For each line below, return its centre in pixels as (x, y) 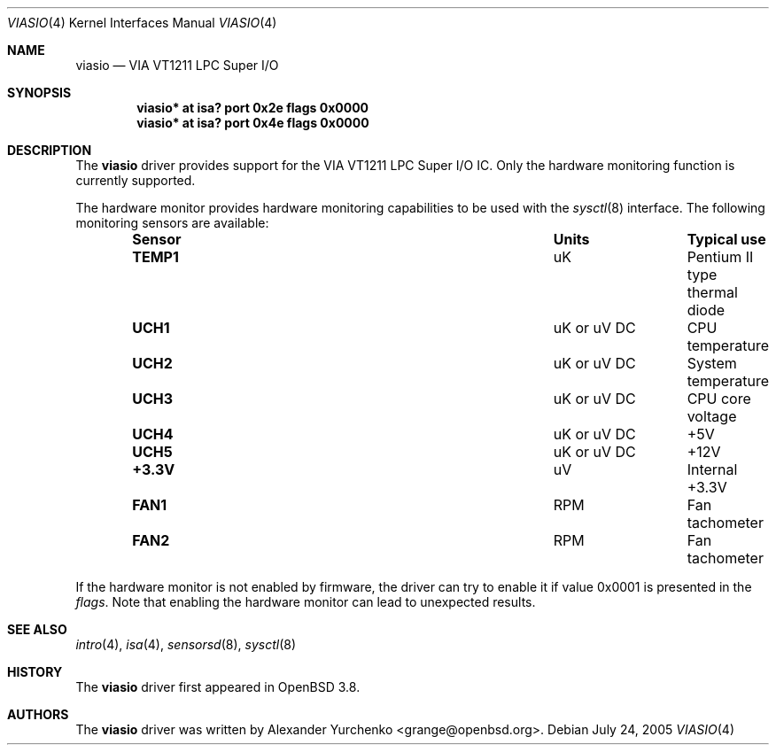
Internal (712, 469)
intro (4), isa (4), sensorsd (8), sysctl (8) (186, 644)
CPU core (719, 399)
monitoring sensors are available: (172, 223)
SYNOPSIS (39, 93)
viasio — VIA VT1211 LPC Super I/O (177, 65)
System (712, 363)
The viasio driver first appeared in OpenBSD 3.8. (218, 687)
